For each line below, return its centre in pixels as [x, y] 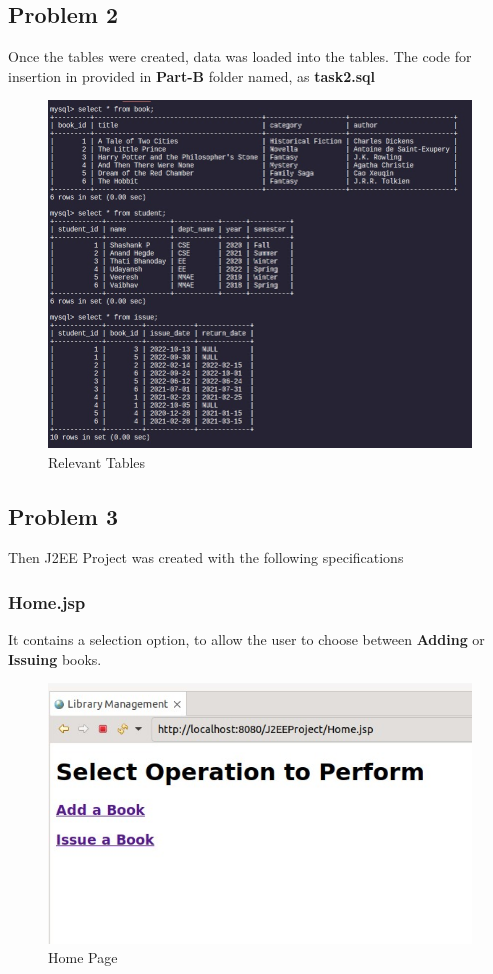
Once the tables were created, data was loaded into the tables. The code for [240, 56]
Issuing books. [55, 658]
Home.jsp [47, 601]
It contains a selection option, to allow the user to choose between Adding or [246, 639]
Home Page [83, 957]
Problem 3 [63, 515]
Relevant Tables [97, 461]
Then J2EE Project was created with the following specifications [206, 557]
